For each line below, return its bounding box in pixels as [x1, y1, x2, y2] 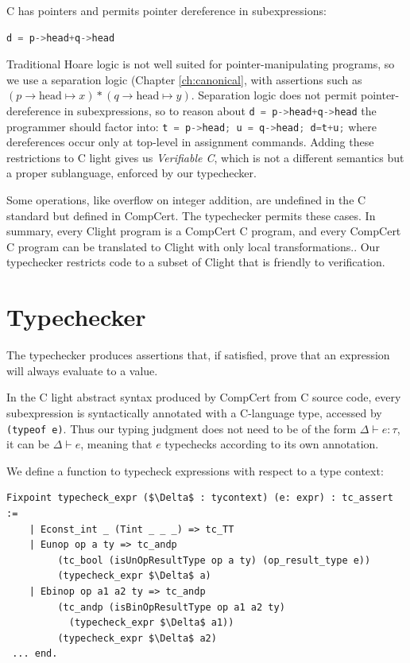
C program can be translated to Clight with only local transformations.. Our [6, 238, 380, 254]
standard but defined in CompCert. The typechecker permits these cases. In [6, 207, 376, 223]
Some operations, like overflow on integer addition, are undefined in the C [6, 192, 366, 208]
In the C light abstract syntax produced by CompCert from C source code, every [6, 389, 401, 405]
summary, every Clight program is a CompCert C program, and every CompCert [6, 223, 401, 239]
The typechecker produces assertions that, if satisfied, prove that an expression [6, 347, 390, 363]
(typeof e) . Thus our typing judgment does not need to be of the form [6, 420, 357, 436]
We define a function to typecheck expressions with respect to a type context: [6, 462, 384, 479]
